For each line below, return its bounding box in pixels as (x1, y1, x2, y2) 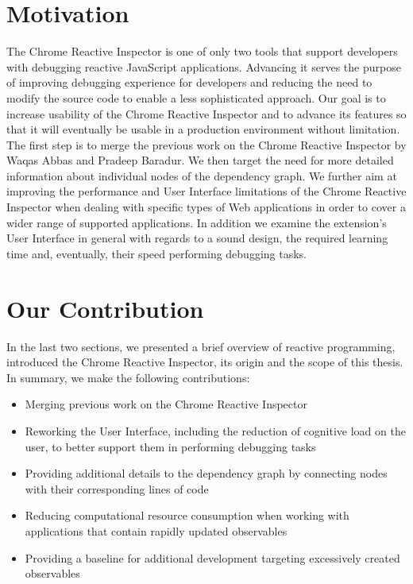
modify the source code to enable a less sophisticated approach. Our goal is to (6, 89, 386, 106)
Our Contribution (6, 292, 204, 324)
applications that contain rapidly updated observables (25, 522, 288, 539)
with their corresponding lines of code (25, 480, 209, 497)
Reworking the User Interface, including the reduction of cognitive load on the (25, 422, 406, 439)
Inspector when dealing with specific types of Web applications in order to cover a (6, 199, 406, 215)
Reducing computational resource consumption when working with (25, 507, 349, 524)
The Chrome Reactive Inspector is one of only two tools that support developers (6, 43, 398, 60)
